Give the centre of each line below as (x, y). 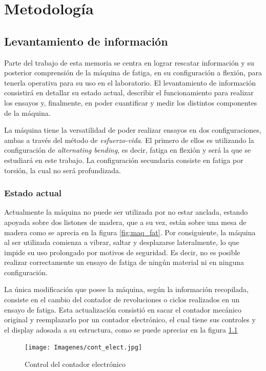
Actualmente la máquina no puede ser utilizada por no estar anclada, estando (126, 212)
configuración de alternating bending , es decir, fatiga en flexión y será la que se (128, 150)
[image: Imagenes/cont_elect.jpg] (84, 348)
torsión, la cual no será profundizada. (63, 170)
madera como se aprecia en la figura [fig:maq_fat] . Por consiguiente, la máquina (130, 232)
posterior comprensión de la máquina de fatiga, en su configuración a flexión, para (133, 73)
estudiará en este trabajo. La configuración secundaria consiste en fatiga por (124, 160)
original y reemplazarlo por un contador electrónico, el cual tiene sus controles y (130, 320)
